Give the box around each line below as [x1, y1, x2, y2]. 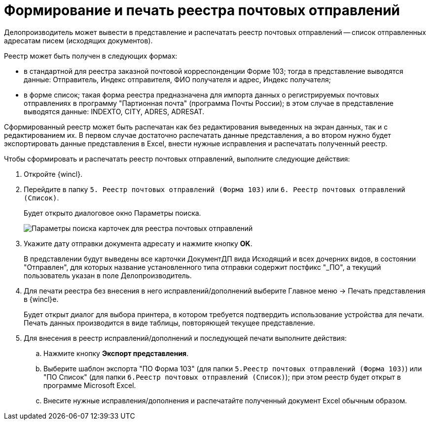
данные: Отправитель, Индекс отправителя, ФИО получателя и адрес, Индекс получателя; [24, 75, 331, 84]
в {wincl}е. [24, 294, 59, 303]
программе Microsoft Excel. [43, 381, 136, 390]
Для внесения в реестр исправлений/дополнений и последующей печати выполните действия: [24, 333, 347, 342]
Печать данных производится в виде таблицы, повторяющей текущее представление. [24, 318, 315, 327]
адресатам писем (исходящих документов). [4, 36, 153, 45]
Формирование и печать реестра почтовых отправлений [4, 2, 400, 19]
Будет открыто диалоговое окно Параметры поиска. [24, 208, 201, 217]
